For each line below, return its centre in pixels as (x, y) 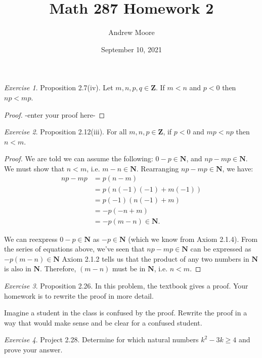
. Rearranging (158, 168)
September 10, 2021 (132, 49)
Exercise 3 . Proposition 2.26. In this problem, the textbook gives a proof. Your (126, 285)
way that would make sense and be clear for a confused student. (103, 322)
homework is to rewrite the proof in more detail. (79, 295)
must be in (129, 268)
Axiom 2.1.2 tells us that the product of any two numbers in (156, 258)
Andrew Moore (132, 32)
